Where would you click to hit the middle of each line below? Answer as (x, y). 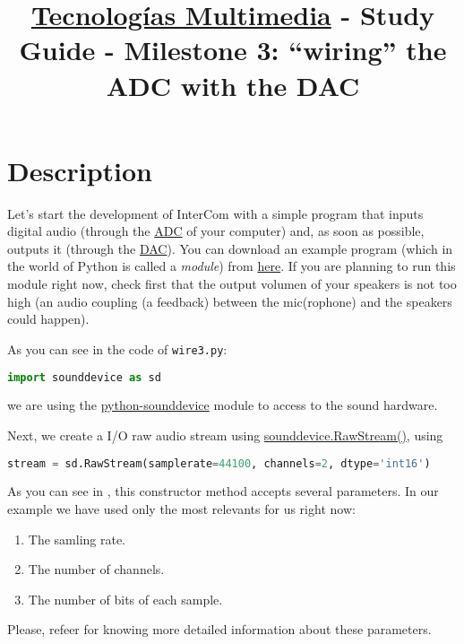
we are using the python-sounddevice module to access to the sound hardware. (223, 405)
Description (80, 170)
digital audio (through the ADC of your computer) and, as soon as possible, (216, 231)
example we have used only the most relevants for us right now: (181, 509)
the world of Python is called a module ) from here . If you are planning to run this (232, 266)
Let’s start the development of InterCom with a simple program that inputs (215, 213)
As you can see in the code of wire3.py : (117, 348)
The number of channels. (96, 569)
